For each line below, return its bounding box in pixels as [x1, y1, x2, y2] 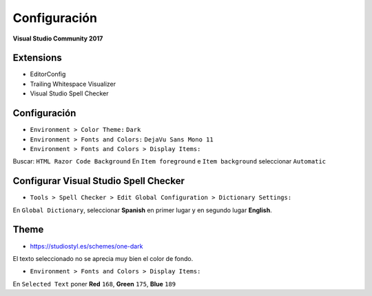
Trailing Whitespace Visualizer [30, 80, 116, 88]
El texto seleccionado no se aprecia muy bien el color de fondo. [12, 254, 194, 262]
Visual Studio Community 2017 [12, 34, 103, 43]
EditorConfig [30, 70, 66, 78]
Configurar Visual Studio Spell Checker [12, 175, 185, 187]
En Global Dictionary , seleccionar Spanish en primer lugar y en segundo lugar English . [12, 206, 272, 214]
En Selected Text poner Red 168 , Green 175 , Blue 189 [12, 280, 176, 288]
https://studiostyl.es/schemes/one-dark [30, 242, 143, 250]
